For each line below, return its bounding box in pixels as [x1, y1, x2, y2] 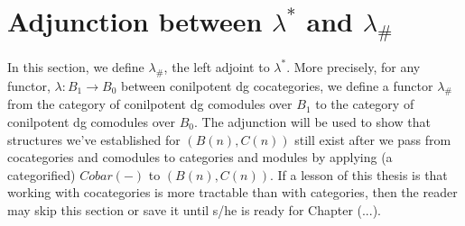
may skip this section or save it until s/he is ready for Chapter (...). [7, 201, 381, 219]
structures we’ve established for [7, 130, 181, 149]
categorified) [7, 165, 76, 184]
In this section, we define [7, 57, 144, 76]
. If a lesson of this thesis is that [269, 165, 448, 184]
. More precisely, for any [286, 57, 421, 76]
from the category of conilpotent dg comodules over [7, 95, 293, 113]
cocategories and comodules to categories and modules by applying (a [7, 148, 393, 167]
